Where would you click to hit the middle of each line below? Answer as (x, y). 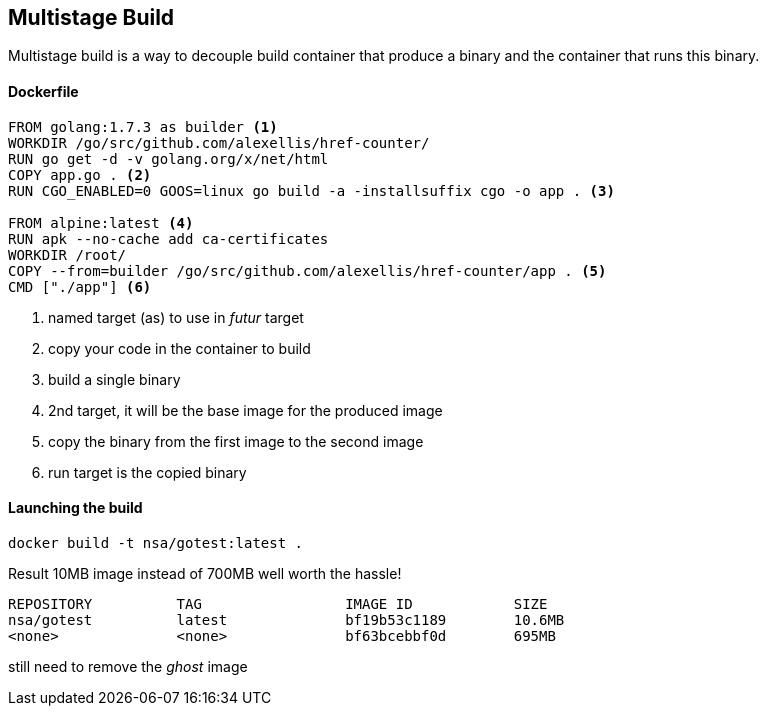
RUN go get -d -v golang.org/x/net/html (168, 158)
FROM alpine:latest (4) (101, 222)
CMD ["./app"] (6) (80, 286)
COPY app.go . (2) (80, 174)
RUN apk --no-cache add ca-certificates (168, 238)
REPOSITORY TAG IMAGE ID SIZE (278, 603)
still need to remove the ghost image (128, 666)
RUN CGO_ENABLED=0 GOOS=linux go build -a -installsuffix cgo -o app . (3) (311, 190)
